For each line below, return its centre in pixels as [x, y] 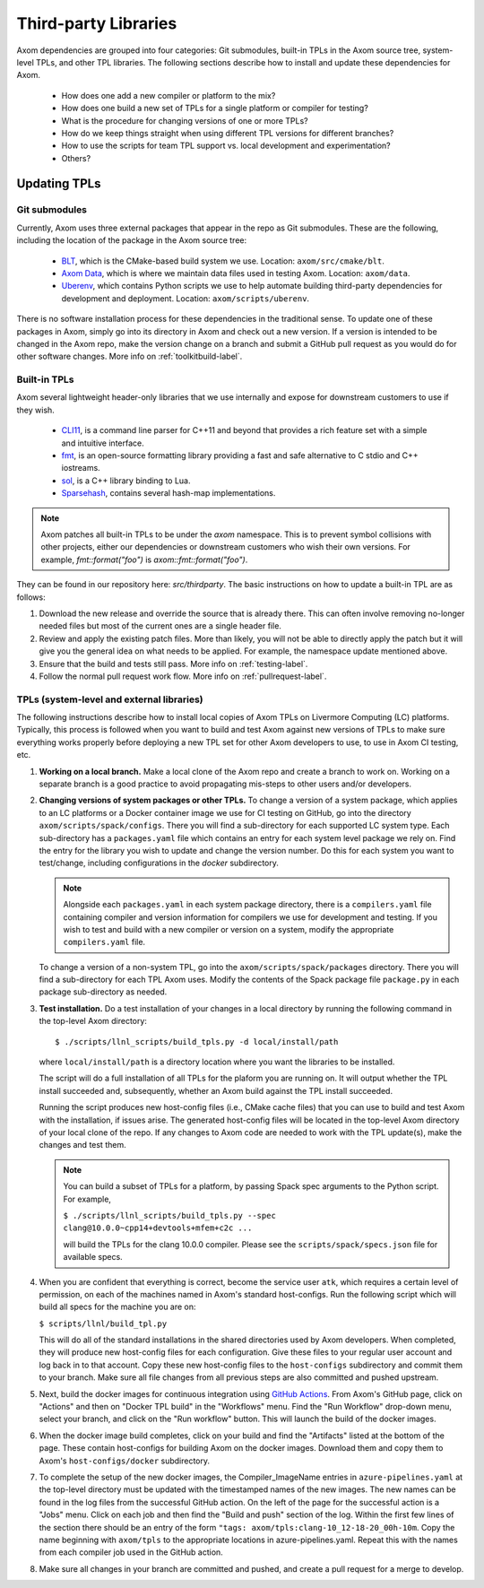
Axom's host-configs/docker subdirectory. [125, 1461]
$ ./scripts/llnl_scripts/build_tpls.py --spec [170, 1215]
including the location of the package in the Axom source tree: [131, 240]
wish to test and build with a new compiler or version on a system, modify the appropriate [229, 929]
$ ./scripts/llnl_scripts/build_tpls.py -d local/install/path [197, 1041]
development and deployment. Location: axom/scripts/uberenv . [185, 298]
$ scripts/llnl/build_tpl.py [103, 1323]
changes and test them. [82, 1145]
